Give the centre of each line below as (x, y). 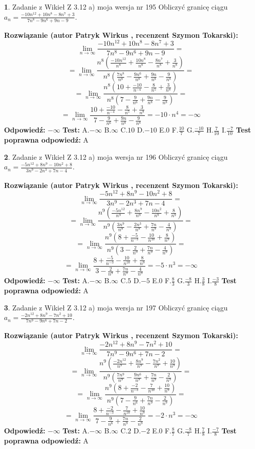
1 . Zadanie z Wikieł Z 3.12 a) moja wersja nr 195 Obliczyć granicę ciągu (116, 7)
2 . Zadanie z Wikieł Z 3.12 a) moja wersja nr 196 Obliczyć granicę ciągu (116, 156)
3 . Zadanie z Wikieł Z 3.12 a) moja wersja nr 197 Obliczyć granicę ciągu (116, 307)
